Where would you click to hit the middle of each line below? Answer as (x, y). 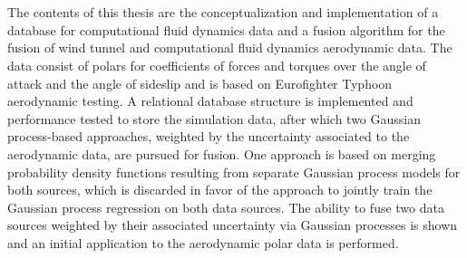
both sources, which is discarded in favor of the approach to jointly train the (220, 190)
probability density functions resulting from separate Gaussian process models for (234, 172)
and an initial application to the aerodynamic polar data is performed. (203, 242)
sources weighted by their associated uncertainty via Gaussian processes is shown (233, 225)
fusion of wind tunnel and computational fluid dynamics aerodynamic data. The (230, 48)
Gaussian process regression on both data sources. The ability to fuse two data (226, 207)
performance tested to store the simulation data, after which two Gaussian (214, 118)
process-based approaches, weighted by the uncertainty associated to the (209, 136)
